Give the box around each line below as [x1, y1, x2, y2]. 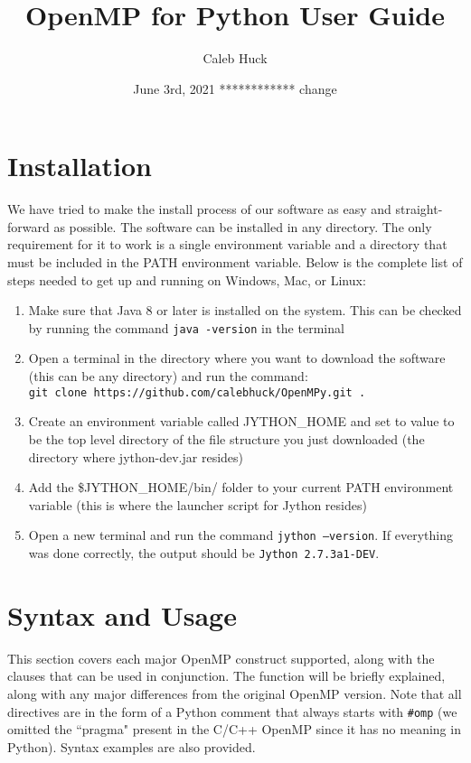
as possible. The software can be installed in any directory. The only [53, 217, 432, 236]
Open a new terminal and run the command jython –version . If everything [28, 526, 453, 544]
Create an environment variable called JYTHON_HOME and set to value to [28, 412, 455, 431]
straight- [395, 200, 443, 219]
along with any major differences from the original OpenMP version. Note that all [7, 684, 462, 703]
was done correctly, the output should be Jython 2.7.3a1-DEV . [28, 543, 380, 562]
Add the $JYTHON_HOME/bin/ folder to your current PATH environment [28, 478, 454, 497]
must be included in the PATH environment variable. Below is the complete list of [7, 253, 463, 272]
